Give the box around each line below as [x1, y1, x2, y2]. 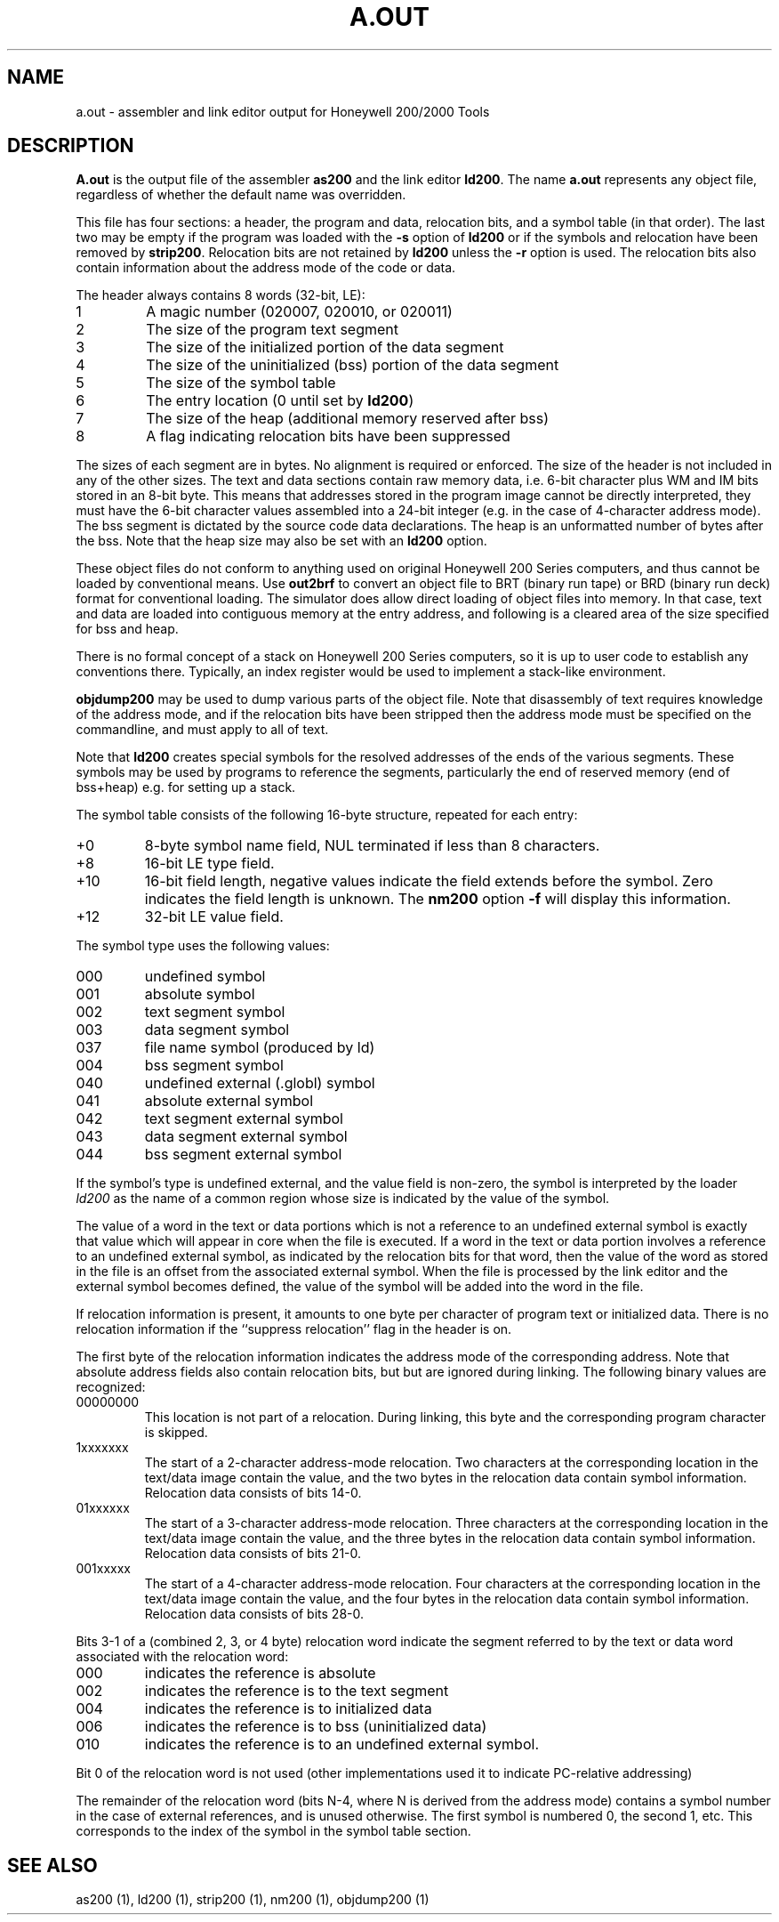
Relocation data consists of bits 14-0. [144, 1485, 362, 1501]
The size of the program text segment [146, 320, 399, 339]
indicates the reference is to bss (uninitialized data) [144, 1717, 487, 1736]
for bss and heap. [76, 621, 179, 637]
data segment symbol [144, 1021, 290, 1039]
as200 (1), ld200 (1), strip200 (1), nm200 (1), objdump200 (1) [76, 1892, 430, 1908]
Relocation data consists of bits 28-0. [144, 1606, 364, 1622]
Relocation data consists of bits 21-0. [144, 1546, 362, 1562]
